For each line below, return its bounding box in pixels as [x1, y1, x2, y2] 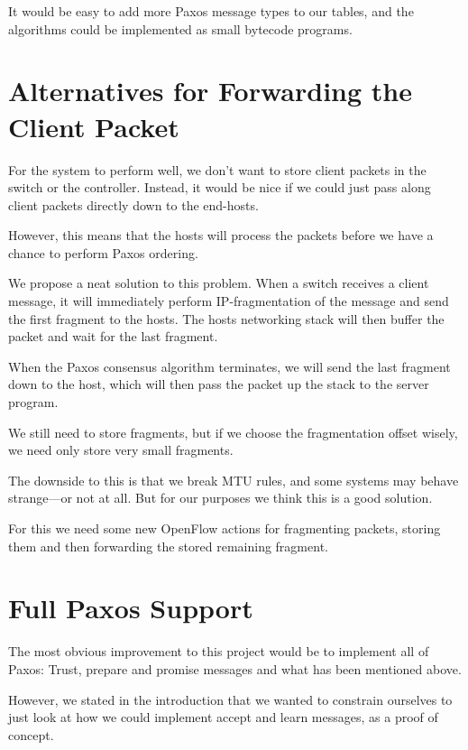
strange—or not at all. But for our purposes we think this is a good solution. [8, 488, 433, 507]
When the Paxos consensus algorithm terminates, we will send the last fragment [8, 356, 451, 375]
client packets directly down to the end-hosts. [8, 195, 259, 214]
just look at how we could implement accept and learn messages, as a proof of [8, 708, 438, 727]
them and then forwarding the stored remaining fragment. [8, 536, 328, 555]
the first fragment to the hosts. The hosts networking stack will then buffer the [8, 309, 445, 328]
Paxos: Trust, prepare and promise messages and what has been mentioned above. [8, 659, 462, 678]
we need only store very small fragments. [8, 440, 234, 459]
